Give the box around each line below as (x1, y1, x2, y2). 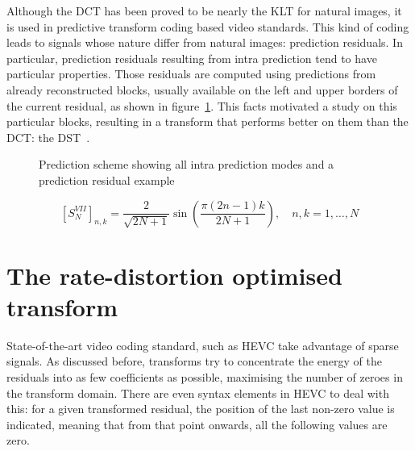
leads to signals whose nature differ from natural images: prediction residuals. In (6, 34, 403, 51)
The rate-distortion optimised (6, 258, 342, 291)
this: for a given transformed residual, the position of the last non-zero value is (6, 400, 395, 417)
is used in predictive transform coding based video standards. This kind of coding (6, 18, 409, 35)
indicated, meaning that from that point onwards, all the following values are (6, 416, 388, 432)
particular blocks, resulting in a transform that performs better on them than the (6, 113, 409, 130)
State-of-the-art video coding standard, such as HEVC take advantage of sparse (6, 336, 399, 353)
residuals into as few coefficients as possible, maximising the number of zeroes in (6, 369, 403, 386)
